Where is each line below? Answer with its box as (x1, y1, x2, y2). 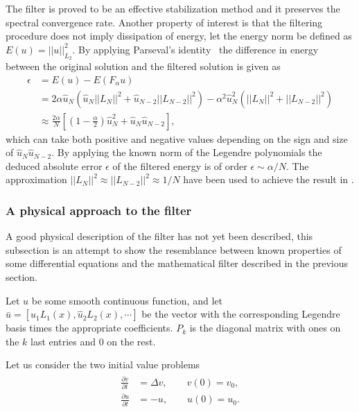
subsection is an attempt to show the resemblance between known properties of (6, 242, 342, 257)
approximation (6, 172, 67, 187)
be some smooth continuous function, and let (31, 293, 222, 307)
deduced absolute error (6, 158, 103, 173)
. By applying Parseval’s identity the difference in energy (72, 42, 319, 56)
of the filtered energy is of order (112, 158, 247, 173)
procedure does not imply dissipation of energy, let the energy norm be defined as (6, 28, 352, 43)
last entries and (30, 334, 96, 348)
